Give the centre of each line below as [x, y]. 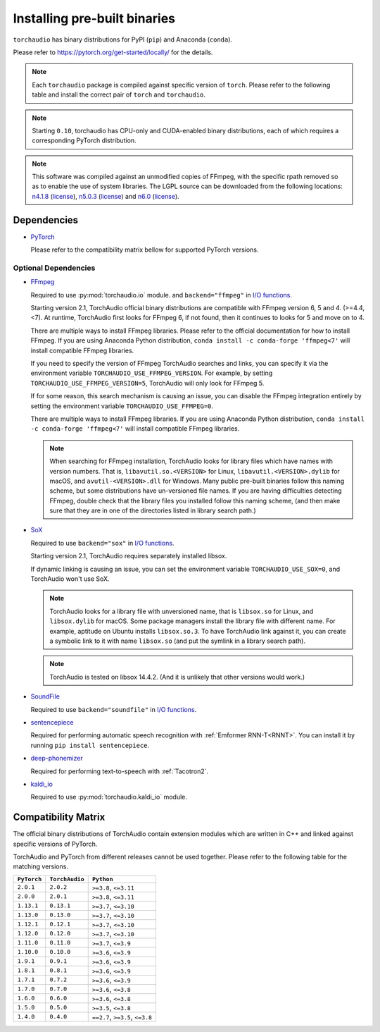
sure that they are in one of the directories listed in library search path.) [153, 510]
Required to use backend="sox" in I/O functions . [102, 543]
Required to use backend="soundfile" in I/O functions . [114, 709]
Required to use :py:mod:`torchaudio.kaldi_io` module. [109, 797]
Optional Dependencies [54, 268]
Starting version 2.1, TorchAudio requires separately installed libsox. [129, 556]
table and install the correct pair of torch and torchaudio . [119, 94]
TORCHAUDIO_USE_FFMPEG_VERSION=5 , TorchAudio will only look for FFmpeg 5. [147, 383]
